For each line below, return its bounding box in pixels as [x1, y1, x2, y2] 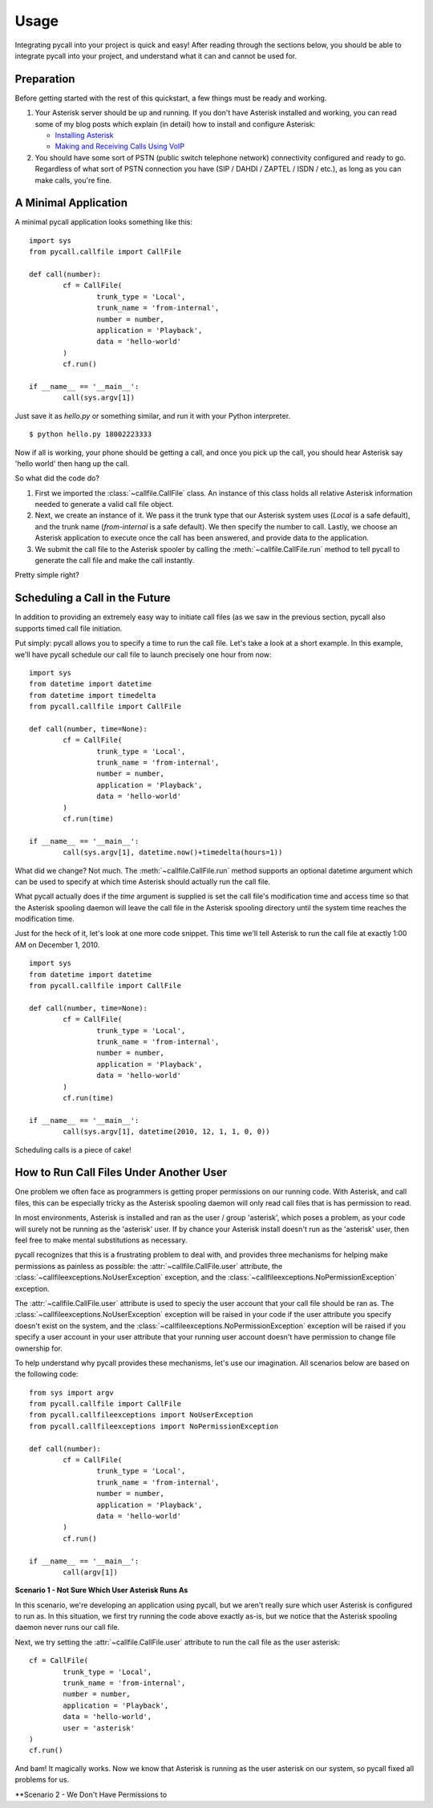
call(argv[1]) [63, 1567, 119, 1576]
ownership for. [14, 1344, 63, 1353]
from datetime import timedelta [29, 691, 156, 699]
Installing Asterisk [55, 131, 114, 140]
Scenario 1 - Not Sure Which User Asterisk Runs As [14, 1585, 188, 1595]
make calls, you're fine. [34, 175, 112, 184]
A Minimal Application [14, 197, 128, 210]
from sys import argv [29, 1388, 114, 1397]
